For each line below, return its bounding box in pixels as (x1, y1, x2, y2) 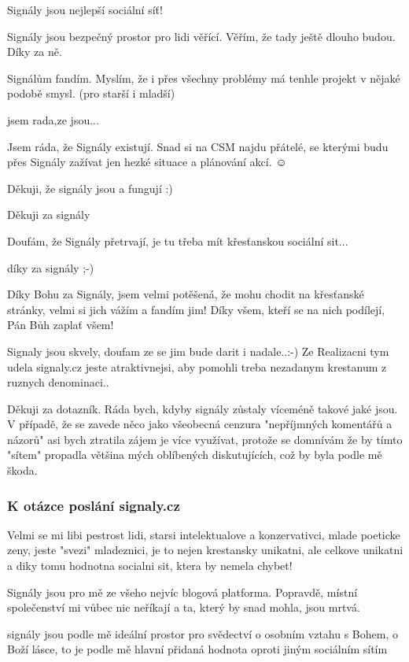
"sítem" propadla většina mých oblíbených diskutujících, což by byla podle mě (7, 446, 382, 463)
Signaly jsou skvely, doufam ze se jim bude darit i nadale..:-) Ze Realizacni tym (7, 342, 389, 359)
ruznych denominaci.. (7, 374, 109, 390)
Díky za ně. (7, 43, 62, 60)
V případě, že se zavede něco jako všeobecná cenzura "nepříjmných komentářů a (7, 416, 392, 432)
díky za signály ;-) (7, 259, 94, 276)
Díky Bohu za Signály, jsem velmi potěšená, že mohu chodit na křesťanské (7, 286, 364, 302)
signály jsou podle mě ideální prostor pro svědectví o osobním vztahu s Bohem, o (7, 625, 398, 642)
